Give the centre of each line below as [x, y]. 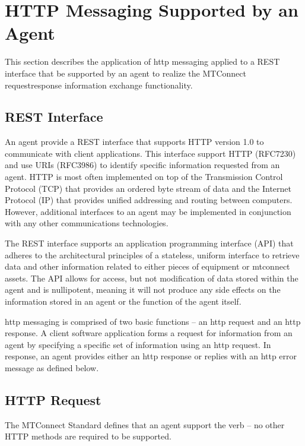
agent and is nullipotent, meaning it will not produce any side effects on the [143, 290]
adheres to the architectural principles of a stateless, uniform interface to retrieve [152, 254]
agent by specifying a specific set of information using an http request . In [138, 344]
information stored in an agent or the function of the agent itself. [123, 301]
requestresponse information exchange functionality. [99, 85]
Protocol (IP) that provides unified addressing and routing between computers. [149, 200]
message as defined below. [52, 367]
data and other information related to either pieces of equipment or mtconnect [147, 266]
